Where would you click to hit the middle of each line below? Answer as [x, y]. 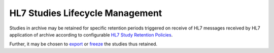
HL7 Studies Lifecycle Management [86, 13]
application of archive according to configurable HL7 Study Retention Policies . [91, 34]
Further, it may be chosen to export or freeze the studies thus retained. [83, 44]
